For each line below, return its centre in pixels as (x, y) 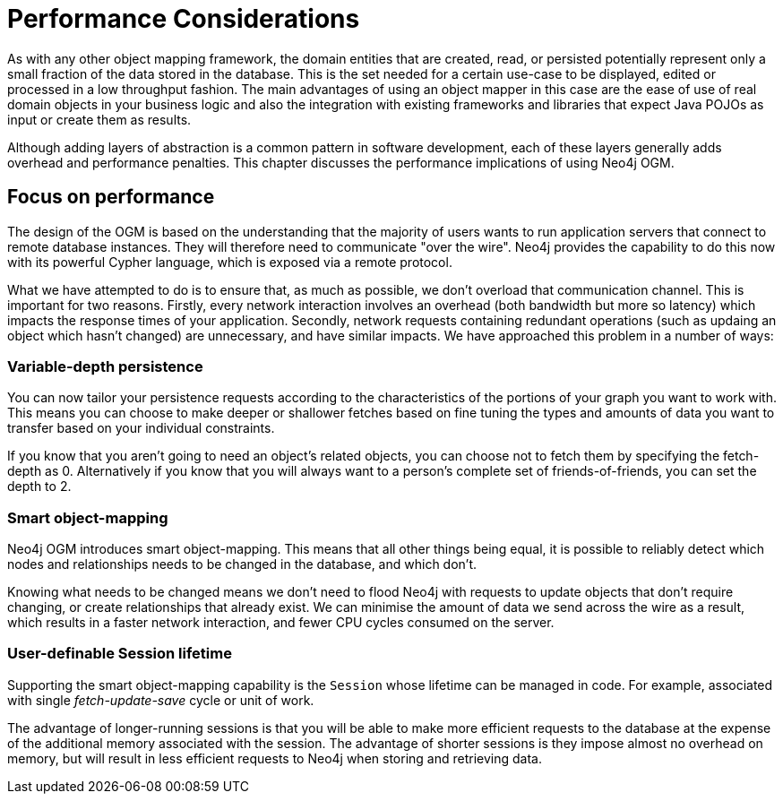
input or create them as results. (99, 119)
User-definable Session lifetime (120, 654)
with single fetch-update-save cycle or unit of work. (161, 700)
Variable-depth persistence (105, 366)
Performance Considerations (184, 19)
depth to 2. (39, 487)
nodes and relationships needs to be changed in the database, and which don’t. (242, 564)
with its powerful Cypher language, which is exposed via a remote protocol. (230, 262)
